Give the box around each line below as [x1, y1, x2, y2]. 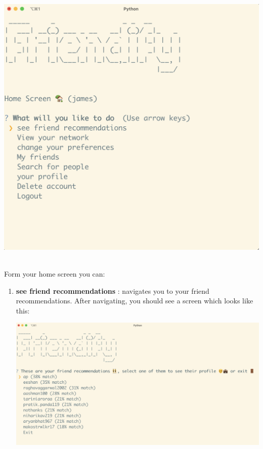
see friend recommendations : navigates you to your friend [16, 285, 209, 296]
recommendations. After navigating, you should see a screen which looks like [16, 295, 253, 306]
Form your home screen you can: [4, 268, 105, 279]
